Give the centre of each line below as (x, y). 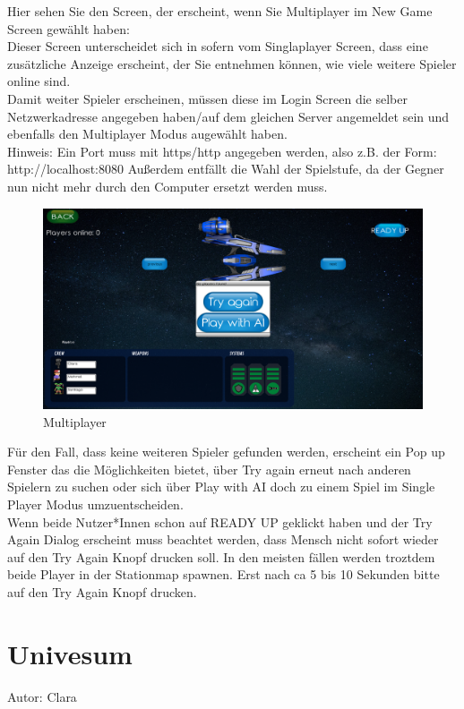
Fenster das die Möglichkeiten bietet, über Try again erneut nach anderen (209, 469)
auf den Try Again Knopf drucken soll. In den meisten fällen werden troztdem (221, 556)
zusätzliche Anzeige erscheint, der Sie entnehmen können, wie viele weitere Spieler (232, 63)
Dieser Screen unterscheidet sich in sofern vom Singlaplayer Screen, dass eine (218, 46)
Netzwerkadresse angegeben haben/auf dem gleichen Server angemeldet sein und (228, 116)
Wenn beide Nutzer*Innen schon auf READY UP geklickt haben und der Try (220, 521)
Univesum (70, 653)
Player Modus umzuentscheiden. (95, 504)
